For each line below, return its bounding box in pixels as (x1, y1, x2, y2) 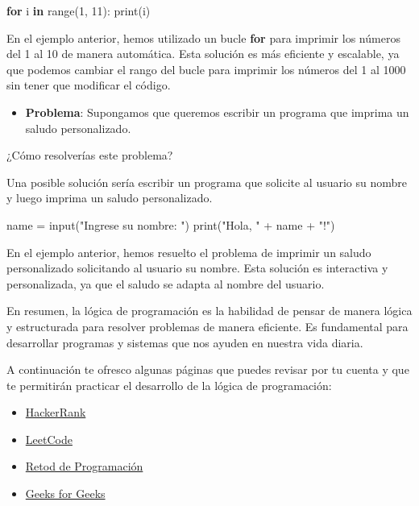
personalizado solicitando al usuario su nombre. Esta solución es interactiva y (6, 259, 388, 276)
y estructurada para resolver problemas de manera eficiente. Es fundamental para (6, 317, 409, 334)
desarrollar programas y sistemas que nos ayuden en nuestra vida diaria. (6, 334, 363, 350)
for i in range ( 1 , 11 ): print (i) (6, 2, 151, 19)
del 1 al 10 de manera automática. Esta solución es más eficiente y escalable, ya (6, 45, 400, 62)
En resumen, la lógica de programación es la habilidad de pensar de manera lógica (6, 302, 413, 319)
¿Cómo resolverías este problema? (6, 147, 173, 164)
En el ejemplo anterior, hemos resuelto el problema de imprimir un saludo (6, 243, 371, 260)
